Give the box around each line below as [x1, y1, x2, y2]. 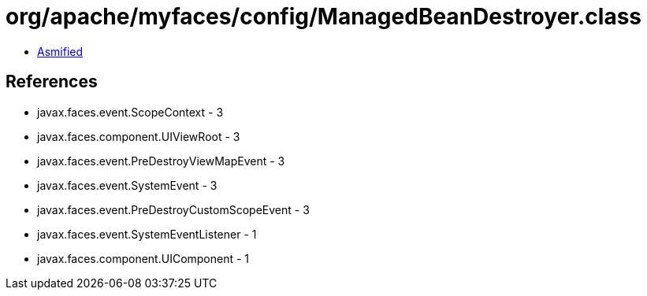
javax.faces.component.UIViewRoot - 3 [37, 129, 240, 143]
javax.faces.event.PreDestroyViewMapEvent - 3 [37, 154, 285, 168]
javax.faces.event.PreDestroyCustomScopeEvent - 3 [37, 202, 310, 216]
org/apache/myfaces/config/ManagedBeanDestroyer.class [6, 3, 641, 30]
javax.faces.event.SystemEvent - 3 [37, 178, 218, 192]
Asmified [37, 44, 84, 58]
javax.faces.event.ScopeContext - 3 [37, 105, 224, 119]
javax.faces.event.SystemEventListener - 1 [37, 227, 257, 241]
